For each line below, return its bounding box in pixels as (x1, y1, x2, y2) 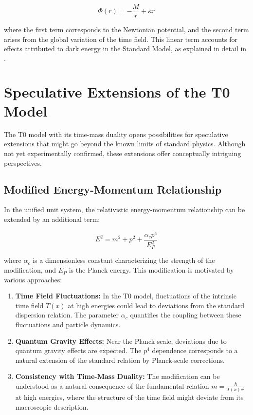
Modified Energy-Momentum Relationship (4, 181, 222, 197)
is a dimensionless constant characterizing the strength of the (33, 255, 215, 265)
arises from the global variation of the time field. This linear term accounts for (4, 34, 238, 44)
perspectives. (4, 158, 42, 168)
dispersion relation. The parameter (15, 310, 119, 320)
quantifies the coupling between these (130, 310, 241, 320)
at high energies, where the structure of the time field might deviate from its (15, 392, 244, 402)
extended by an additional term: (4, 214, 100, 224)
